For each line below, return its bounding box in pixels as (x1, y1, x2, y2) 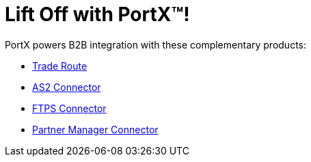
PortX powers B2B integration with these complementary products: (5, 38, 307, 51)
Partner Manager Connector (32, 123, 159, 135)
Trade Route (32, 59, 87, 72)
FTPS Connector (32, 102, 107, 114)
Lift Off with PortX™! (5, 3, 190, 26)
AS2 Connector (32, 81, 101, 93)
